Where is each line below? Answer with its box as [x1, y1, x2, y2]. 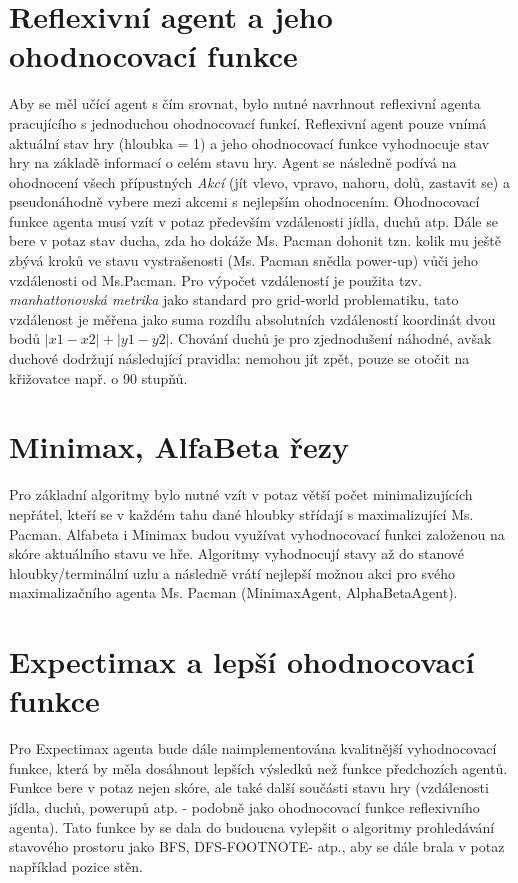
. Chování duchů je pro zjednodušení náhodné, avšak [169, 328, 492, 349]
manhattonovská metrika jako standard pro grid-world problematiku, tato [9, 289, 459, 310]
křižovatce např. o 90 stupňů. [9, 367, 188, 388]
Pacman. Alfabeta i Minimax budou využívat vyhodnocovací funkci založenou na [9, 523, 505, 544]
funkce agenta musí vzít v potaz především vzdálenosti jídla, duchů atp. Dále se [9, 210, 498, 231]
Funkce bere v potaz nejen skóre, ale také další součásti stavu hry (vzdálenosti [9, 777, 489, 798]
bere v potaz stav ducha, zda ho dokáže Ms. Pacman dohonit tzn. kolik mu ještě [9, 230, 502, 251]
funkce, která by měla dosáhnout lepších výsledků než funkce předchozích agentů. [9, 757, 508, 778]
